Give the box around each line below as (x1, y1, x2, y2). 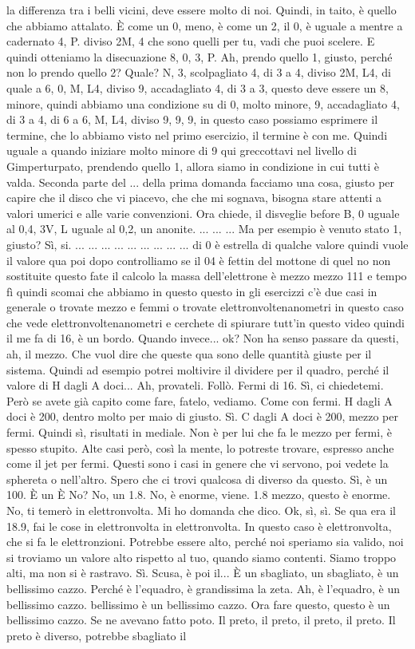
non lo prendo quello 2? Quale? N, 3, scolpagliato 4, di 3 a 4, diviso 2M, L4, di (6, 64, 391, 81)
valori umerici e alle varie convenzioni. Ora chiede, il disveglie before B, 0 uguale (6, 204, 400, 221)
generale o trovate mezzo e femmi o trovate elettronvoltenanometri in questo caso (6, 299, 404, 315)
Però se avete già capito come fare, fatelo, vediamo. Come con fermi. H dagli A (6, 392, 393, 409)
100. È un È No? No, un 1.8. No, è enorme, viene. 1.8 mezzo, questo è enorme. (6, 486, 391, 503)
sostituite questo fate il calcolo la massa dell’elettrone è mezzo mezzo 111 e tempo (6, 267, 407, 284)
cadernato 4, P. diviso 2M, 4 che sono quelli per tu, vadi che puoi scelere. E (6, 33, 375, 49)
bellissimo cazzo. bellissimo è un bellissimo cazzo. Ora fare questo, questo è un (6, 596, 390, 612)
